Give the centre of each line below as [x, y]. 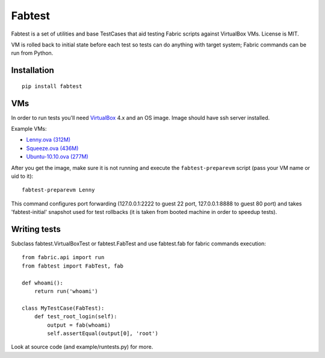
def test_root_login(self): [76, 317]
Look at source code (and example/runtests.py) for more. [82, 347]
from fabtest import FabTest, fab [73, 266]
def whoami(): [42, 283]
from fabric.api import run [63, 257]
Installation [32, 70]
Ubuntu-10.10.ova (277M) [57, 157]
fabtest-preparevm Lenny [58, 190]
